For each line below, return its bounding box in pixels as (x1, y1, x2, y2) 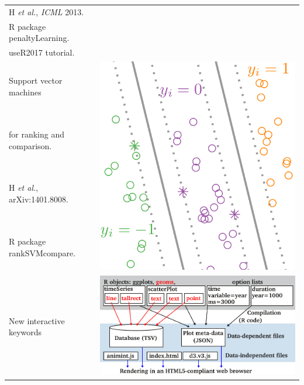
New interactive (9, 314, 65, 326)
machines (9, 86, 42, 98)
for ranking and (9, 128, 65, 140)
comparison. (9, 139, 52, 152)
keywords (9, 326, 42, 338)
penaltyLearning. (9, 32, 70, 44)
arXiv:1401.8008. (9, 193, 68, 205)
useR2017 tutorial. (9, 46, 75, 59)
